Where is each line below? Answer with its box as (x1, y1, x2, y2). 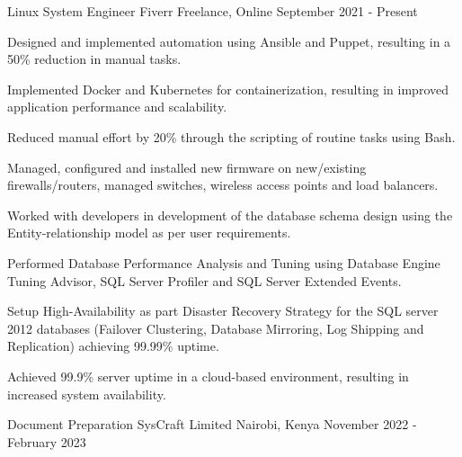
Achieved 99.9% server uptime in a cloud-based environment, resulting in (7, 366, 409, 385)
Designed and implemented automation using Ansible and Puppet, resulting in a (7, 31, 451, 50)
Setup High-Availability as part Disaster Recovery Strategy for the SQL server (7, 301, 439, 320)
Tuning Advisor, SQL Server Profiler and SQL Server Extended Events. (7, 271, 402, 290)
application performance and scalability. (7, 97, 227, 116)
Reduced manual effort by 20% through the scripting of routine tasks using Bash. (7, 127, 456, 146)
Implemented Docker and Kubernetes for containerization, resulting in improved (7, 79, 449, 98)
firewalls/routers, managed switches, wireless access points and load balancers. (7, 175, 439, 194)
